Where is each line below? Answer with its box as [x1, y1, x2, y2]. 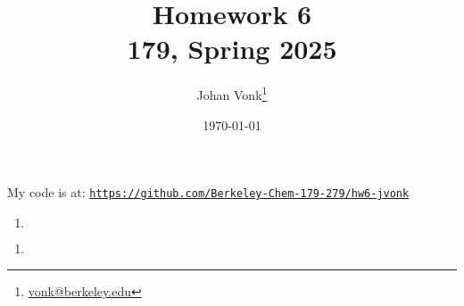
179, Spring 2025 [127, 30, 337, 67]
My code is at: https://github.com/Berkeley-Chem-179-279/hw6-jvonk [7, 183, 410, 202]
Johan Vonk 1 [196, 83, 268, 103]
